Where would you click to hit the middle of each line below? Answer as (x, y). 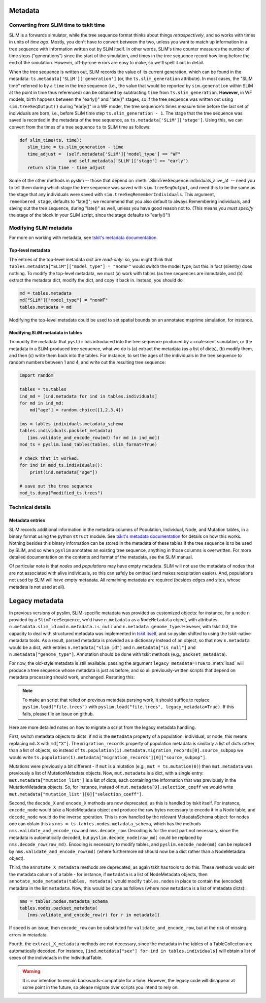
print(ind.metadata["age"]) (64, 472)
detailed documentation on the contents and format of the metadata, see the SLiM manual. (101, 557)
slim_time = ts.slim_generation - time (75, 147)
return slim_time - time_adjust (66, 168)
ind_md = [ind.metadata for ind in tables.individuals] (88, 396)
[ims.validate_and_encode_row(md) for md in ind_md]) (94, 438)
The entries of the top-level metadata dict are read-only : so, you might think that (91, 259)
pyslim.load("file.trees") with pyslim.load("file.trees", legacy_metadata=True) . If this (128, 707)
